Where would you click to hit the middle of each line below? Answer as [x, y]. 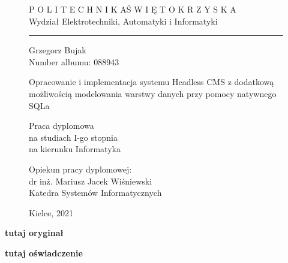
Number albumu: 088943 [74, 61]
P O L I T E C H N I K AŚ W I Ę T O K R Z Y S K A [133, 9]
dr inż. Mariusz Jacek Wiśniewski [91, 181]
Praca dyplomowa [61, 126]
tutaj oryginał [34, 233]
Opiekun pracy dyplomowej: [80, 169]
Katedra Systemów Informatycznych [95, 193]
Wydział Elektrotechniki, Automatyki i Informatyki [123, 21]
